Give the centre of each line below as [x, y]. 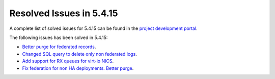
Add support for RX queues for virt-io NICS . [68, 61]
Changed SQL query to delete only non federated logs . [79, 54]
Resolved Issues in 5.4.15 [64, 13]
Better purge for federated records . [59, 47]
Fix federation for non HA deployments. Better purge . [78, 68]
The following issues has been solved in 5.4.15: [59, 37]
